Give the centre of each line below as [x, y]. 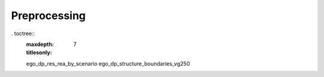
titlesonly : [39, 53]
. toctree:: [23, 33]
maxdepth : [40, 44]
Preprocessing [49, 16]
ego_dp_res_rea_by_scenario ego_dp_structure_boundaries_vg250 [108, 63]
